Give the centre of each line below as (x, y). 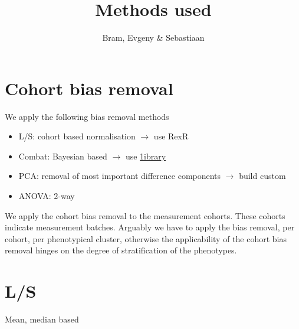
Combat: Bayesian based (63, 156)
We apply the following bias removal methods (87, 116)
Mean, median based (42, 319)
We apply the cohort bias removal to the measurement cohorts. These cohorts (145, 215)
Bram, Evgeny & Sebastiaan (153, 38)
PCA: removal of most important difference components (120, 176)
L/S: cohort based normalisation (77, 136)
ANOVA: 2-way (47, 196)
